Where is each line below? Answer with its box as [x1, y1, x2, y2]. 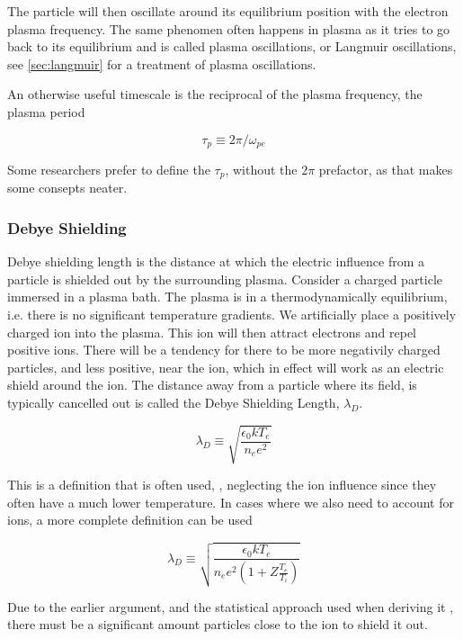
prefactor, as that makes [318, 160, 453, 179]
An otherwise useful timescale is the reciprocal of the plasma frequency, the [7, 85, 423, 103]
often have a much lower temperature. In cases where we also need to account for [7, 492, 454, 511]
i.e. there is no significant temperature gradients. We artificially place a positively [7, 305, 457, 324]
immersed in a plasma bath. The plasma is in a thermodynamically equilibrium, [7, 287, 448, 306]
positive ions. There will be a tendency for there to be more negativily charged [7, 340, 441, 359]
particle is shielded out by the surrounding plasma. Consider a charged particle [7, 269, 443, 288]
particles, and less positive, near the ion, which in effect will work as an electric [7, 357, 444, 376]
